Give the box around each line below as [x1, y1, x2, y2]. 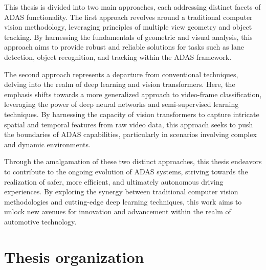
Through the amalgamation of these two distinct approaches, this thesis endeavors [4, 156, 262, 167]
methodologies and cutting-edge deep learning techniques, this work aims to [4, 196, 242, 207]
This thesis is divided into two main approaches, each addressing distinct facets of [4, 2, 261, 12]
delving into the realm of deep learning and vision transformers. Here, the [4, 79, 235, 89]
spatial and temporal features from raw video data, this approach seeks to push [4, 119, 253, 129]
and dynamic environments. [4, 139, 91, 149]
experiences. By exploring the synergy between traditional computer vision [4, 186, 238, 197]
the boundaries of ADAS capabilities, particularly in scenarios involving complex [4, 129, 257, 140]
